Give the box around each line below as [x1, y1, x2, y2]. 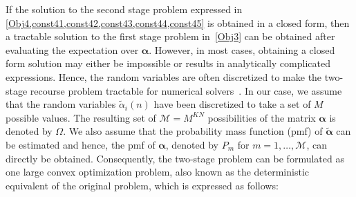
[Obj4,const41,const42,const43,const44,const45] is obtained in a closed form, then [6, 15, 350, 30]
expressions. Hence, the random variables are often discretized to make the [6, 69, 322, 84]
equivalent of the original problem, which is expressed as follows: [6, 178, 279, 192]
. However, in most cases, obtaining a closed [149, 42, 335, 57]
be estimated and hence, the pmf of [6, 137, 156, 151]
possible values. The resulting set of [6, 110, 156, 124]
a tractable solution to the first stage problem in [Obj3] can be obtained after [6, 29, 335, 44]
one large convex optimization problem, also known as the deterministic [6, 165, 309, 179]
